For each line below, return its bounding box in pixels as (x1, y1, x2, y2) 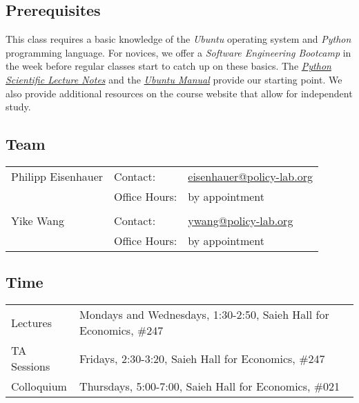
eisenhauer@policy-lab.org (188, 168, 313, 184)
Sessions (11, 358, 50, 375)
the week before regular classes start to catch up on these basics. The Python (6, 59, 331, 73)
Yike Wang (11, 212, 64, 228)
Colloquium (11, 378, 67, 395)
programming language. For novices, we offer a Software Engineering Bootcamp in (6, 45, 351, 59)
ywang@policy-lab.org (188, 212, 293, 228)
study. (6, 99, 31, 114)
